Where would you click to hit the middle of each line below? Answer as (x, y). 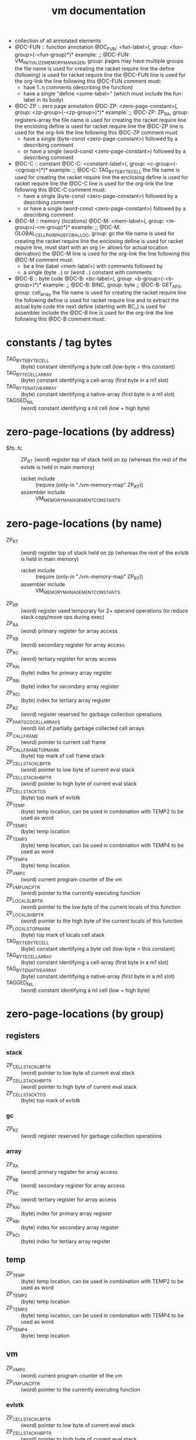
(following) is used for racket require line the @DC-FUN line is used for (100, 75)
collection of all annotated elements (58, 41)
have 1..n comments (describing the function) (78, 87)
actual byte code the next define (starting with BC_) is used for (90, 306)
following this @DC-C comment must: (60, 190)
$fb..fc (14, 448)
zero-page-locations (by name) (84, 524)
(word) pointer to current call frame (63, 742)
